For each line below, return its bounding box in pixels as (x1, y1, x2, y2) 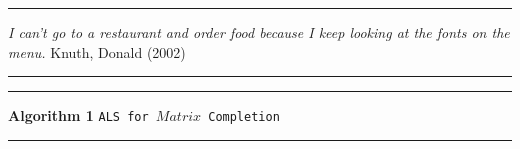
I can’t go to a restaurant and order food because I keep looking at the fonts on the (8, 22, 510, 42)
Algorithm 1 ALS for (8, 105, 149, 126)
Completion (208, 110, 280, 125)
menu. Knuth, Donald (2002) (8, 41, 186, 62)
